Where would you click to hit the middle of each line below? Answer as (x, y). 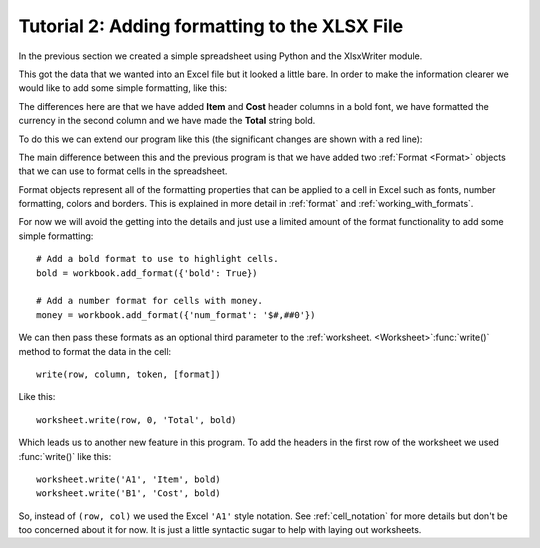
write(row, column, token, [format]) (129, 374)
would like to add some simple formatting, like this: (123, 88)
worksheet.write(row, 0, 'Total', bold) (136, 419)
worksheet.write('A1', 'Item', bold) (129, 479)
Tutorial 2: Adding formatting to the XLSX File (211, 26)
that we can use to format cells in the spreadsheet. (123, 171)
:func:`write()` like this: (65, 456)
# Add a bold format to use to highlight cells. (157, 259)
